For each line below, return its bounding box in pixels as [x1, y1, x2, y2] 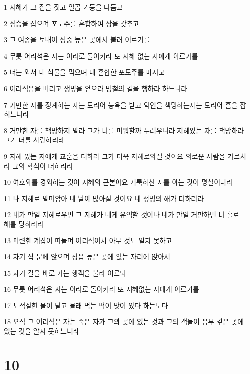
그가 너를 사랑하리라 [4, 135, 65, 145]
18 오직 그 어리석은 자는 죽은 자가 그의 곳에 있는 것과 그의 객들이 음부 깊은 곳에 [4, 316, 244, 327]
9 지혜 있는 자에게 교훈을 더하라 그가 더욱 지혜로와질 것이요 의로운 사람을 [4, 151, 225, 161]
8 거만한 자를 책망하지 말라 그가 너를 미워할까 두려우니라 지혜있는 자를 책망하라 [4, 125, 244, 135]
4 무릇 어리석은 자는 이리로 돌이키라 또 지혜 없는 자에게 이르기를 [4, 50, 198, 61]
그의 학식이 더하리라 [12, 160, 73, 171]
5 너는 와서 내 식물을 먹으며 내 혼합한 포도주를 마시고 [4, 67, 165, 77]
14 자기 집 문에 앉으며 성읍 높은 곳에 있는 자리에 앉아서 [4, 251, 170, 262]
